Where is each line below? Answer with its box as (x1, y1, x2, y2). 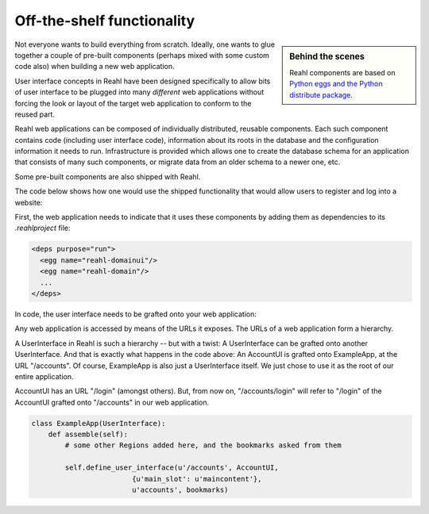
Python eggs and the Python (289, 79, 383, 89)
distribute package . (289, 90, 354, 99)
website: (14, 198, 43, 207)
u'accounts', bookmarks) (131, 485, 229, 494)
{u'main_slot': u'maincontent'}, (131, 474, 262, 483)
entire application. (14, 371, 74, 381)
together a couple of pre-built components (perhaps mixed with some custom (14, 50, 270, 59)
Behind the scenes (289, 51, 365, 62)
